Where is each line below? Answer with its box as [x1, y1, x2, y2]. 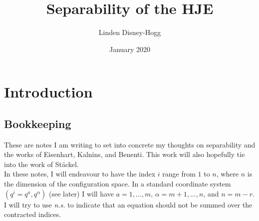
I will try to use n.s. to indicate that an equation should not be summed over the [4, 199, 253, 209]
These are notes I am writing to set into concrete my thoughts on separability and [4, 139, 256, 149]
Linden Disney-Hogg [98, 27, 161, 37]
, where [216, 168, 239, 179]
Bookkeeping [4, 115, 71, 131]
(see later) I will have [48, 188, 114, 198]
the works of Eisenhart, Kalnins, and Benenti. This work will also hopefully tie [4, 149, 245, 159]
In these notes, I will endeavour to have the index [4, 168, 156, 179]
